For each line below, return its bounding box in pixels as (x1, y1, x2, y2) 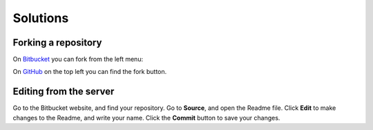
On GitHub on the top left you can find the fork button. (12, 68, 167, 76)
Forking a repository (12, 37, 102, 48)
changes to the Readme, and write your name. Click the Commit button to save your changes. (12, 113, 280, 122)
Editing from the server (12, 86, 115, 98)
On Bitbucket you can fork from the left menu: (12, 55, 144, 64)
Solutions (12, 10, 69, 26)
